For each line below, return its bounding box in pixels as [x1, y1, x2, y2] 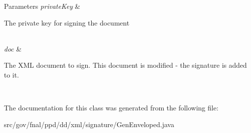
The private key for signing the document [4, 17, 130, 27]
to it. [4, 69, 19, 80]
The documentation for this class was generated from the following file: [4, 103, 218, 113]
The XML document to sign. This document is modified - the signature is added [4, 60, 247, 70]
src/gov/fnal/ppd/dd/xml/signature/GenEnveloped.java [4, 119, 175, 129]
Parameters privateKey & [4, 1, 80, 11]
